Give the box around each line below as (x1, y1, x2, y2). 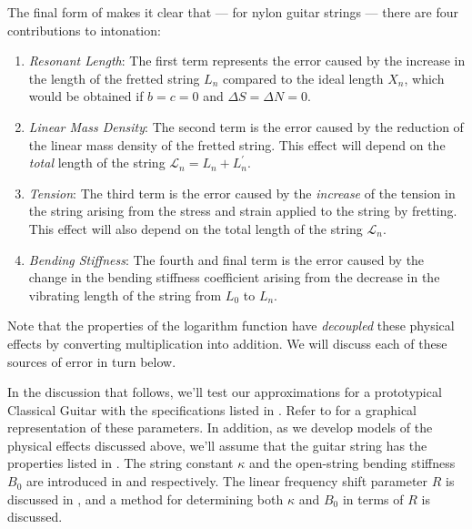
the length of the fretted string (28, 68, 200, 87)
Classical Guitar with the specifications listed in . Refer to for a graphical (7, 400, 417, 419)
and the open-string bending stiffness (248, 453, 456, 473)
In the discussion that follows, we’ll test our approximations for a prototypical (7, 382, 442, 402)
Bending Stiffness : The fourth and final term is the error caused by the (28, 249, 425, 269)
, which (404, 68, 445, 87)
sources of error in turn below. (7, 351, 176, 371)
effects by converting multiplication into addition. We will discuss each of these (7, 333, 447, 352)
